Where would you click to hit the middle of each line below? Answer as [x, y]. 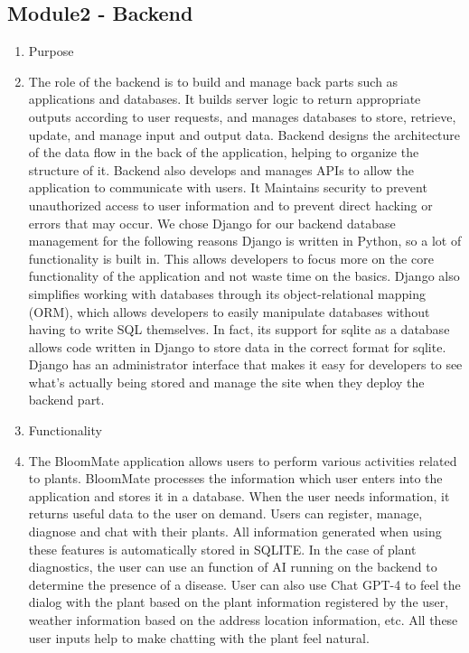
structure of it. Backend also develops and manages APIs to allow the [221, 169]
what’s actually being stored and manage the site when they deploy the [226, 382]
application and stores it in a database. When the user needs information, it [239, 495]
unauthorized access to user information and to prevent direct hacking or [230, 205]
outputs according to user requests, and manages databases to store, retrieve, [242, 116]
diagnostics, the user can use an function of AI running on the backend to [233, 567]
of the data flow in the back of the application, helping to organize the [224, 152]
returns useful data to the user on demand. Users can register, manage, [225, 513]
